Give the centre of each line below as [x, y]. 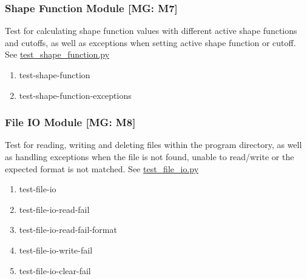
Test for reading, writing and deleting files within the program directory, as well [153, 145]
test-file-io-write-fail [56, 250]
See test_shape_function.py [57, 54]
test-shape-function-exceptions [75, 95]
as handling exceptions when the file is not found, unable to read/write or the [150, 156]
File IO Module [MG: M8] [70, 122]
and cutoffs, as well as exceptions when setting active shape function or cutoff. [150, 42]
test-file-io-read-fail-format [68, 230]
